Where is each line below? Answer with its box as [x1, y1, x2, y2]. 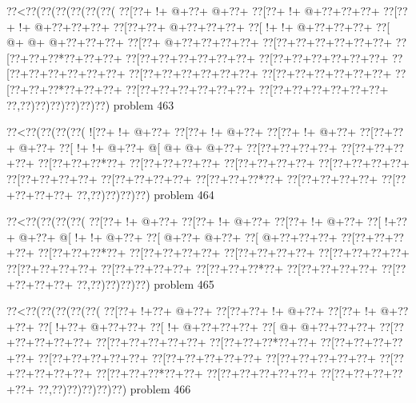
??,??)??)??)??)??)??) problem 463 [6, 96, 174, 113]
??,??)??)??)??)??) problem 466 [38, 381, 191, 397]
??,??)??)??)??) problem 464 [76, 186, 214, 202]
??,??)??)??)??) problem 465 [76, 275, 214, 292]
